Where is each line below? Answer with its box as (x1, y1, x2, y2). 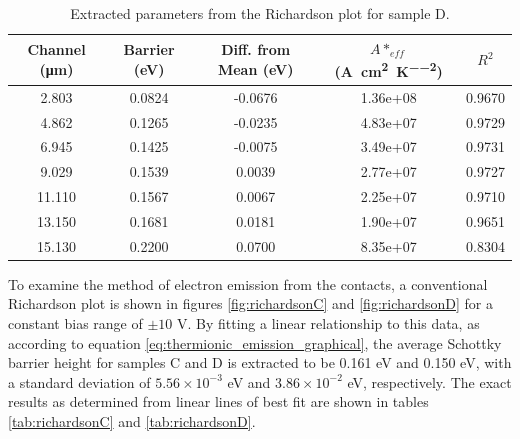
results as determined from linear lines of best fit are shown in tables (8, 391, 429, 412)
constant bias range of (8, 313, 143, 334)
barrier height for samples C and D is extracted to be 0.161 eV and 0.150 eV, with (8, 352, 512, 373)
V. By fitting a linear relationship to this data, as (176, 313, 480, 334)
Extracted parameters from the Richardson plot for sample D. (70, 3, 450, 23)
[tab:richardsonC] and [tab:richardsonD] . (8, 411, 256, 431)
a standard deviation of (8, 371, 151, 392)
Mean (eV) (217, 59, 294, 80)
